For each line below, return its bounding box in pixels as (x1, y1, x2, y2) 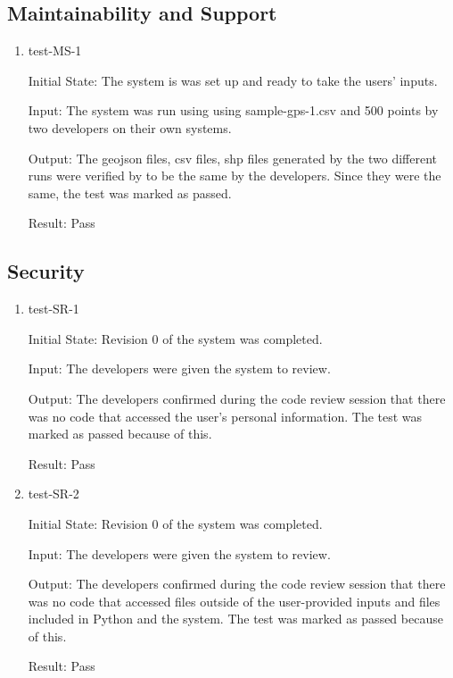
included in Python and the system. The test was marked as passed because (28, 609, 443, 628)
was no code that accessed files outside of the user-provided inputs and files (28, 591, 441, 610)
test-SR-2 (28, 484, 79, 503)
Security (7, 257, 85, 285)
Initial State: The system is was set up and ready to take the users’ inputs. (28, 71, 438, 89)
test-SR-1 (28, 299, 79, 318)
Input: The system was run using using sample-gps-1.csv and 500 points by (28, 101, 439, 120)
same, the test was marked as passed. (28, 183, 232, 202)
